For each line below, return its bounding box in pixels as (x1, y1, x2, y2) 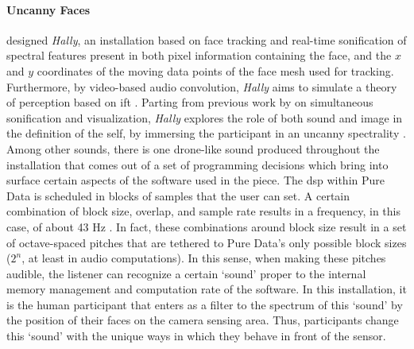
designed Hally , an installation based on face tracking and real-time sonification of (6, 31, 407, 48)
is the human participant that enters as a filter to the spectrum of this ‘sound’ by (6, 296, 403, 312)
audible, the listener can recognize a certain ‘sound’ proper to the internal (6, 265, 366, 281)
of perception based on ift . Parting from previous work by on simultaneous (6, 94, 373, 111)
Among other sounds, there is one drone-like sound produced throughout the (6, 140, 380, 157)
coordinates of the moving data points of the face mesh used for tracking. (37, 62, 394, 79)
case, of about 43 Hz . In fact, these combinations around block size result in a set (6, 218, 407, 235)
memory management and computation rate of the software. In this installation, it (6, 281, 407, 297)
